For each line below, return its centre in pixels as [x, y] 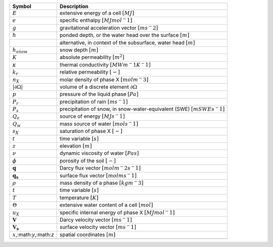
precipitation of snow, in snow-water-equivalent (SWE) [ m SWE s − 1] [142, 109]
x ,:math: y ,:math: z [33, 234]
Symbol [22, 6]
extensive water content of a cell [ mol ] [106, 205]
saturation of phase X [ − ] [91, 131]
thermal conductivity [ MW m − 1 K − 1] [105, 64]
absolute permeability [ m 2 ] [92, 57]
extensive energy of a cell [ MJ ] [97, 13]
